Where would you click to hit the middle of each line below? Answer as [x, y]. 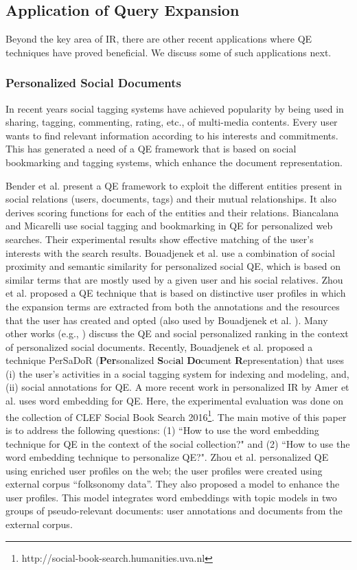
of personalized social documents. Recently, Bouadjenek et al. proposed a [159, 346]
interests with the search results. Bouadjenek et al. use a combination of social [170, 252]
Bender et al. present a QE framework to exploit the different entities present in [174, 185]
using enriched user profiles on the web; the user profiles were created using [164, 470]
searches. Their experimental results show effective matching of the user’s [160, 239]
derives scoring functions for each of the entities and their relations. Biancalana [172, 212]
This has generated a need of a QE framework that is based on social [151, 149]
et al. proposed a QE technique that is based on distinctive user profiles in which [176, 293]
